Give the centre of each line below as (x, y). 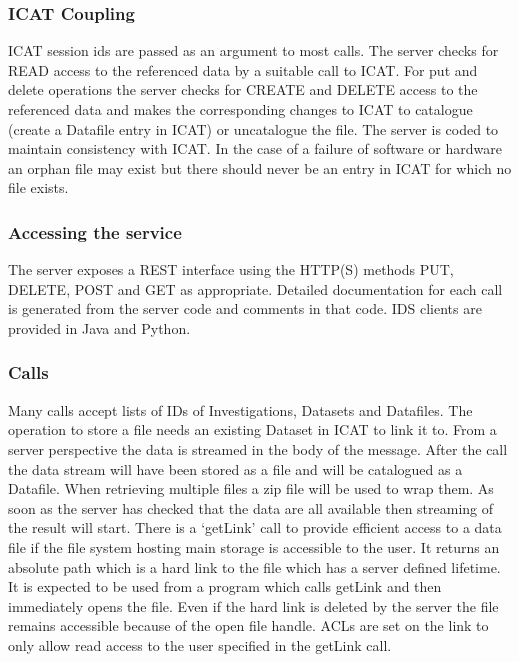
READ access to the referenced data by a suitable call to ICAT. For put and (243, 69)
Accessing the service (95, 231)
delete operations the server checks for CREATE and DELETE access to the (243, 89)
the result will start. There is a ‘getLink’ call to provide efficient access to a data (255, 527)
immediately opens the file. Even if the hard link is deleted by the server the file (253, 605)
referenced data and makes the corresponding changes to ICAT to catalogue (240, 109)
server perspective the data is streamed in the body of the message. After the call (258, 448)
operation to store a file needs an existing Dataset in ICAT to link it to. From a (252, 429)
